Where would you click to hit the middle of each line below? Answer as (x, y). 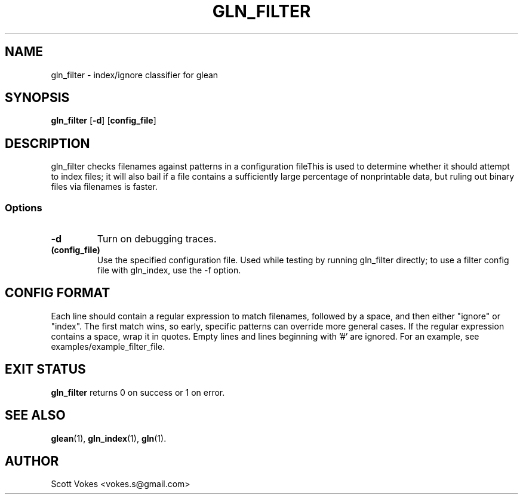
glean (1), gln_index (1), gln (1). (109, 438)
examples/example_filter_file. (108, 346)
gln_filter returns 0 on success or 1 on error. (138, 392)
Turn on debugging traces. (157, 239)
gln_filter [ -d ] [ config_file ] (104, 121)
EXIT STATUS (45, 369)
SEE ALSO (35, 415)
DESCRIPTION (47, 143)
